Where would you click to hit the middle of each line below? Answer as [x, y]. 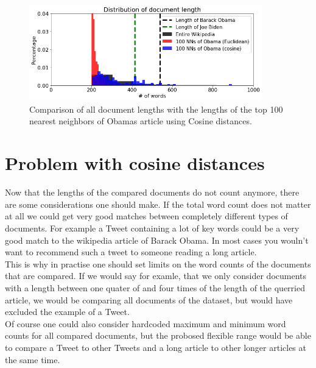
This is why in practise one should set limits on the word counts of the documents [158, 264]
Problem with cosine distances [135, 163]
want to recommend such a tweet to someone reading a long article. [131, 252]
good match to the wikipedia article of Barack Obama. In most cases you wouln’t [157, 240]
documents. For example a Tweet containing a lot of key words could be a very [152, 228]
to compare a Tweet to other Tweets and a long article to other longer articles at [156, 347]
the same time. [33, 359]
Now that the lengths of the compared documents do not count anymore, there [152, 192]
